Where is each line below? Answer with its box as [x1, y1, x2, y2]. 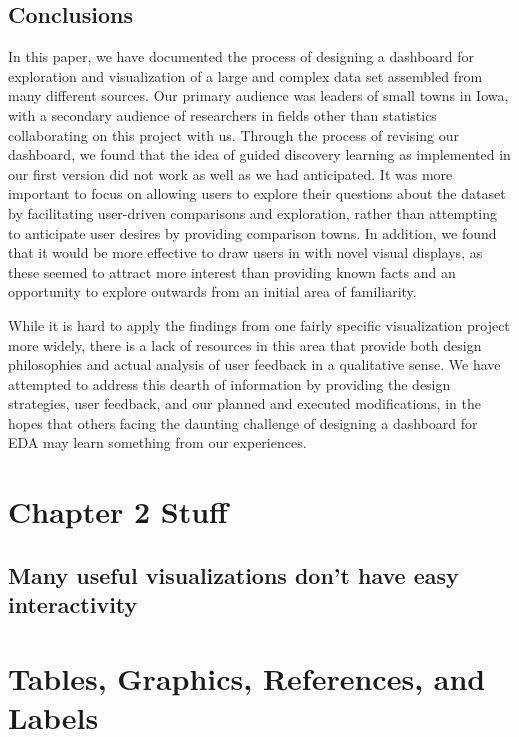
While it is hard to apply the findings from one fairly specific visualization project [8, 314, 510, 335]
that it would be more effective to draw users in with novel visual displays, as [8, 242, 483, 263]
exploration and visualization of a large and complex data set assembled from [8, 65, 483, 86]
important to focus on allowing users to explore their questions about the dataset [8, 183, 506, 204]
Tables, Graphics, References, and [8, 657, 486, 698]
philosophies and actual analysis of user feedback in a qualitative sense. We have [8, 354, 501, 375]
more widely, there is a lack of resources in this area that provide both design [8, 334, 482, 355]
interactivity [8, 589, 138, 620]
